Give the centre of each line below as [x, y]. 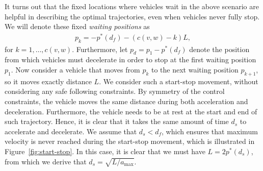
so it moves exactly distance [48, 81]
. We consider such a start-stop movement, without [179, 81]
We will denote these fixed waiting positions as [77, 26]
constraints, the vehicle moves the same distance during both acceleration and [126, 101]
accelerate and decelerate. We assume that [71, 131]
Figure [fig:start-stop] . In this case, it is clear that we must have [105, 151]
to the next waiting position [195, 70]
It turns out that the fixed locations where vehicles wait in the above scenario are [132, 6]
